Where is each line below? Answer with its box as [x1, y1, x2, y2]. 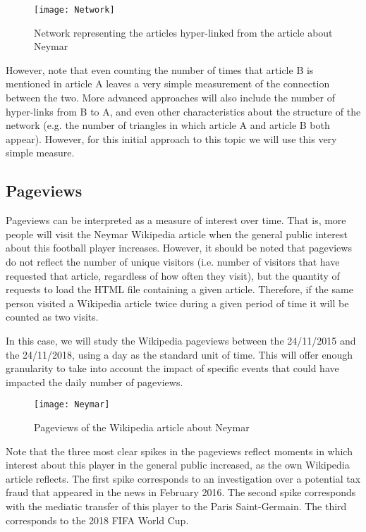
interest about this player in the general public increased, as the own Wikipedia [6, 457, 350, 472]
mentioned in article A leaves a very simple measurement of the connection [6, 76, 330, 91]
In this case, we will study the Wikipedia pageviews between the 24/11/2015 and [6, 333, 356, 347]
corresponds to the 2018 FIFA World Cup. [6, 512, 189, 527]
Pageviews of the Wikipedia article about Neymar [34, 419, 250, 434]
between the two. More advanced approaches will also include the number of [6, 90, 335, 105]
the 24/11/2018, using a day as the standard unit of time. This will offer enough [6, 347, 353, 361]
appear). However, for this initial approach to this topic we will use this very [6, 131, 337, 146]
